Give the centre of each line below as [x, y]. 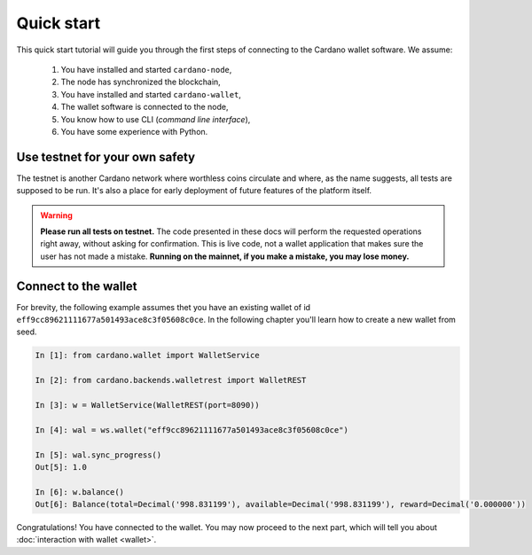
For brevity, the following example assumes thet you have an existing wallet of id [163, 307]
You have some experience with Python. [134, 131]
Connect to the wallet [77, 286]
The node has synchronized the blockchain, [141, 82]
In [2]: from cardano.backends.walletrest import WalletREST [171, 380]
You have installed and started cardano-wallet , [151, 94]
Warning [56, 215]
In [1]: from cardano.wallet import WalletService [148, 356]
